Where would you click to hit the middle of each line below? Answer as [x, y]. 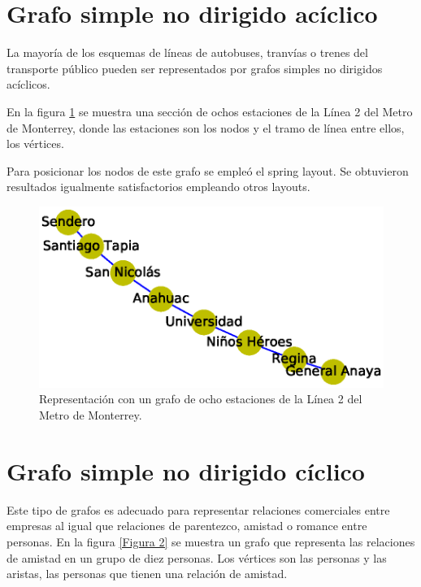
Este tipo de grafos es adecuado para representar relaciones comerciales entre [198, 509]
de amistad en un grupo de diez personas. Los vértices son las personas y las [197, 557]
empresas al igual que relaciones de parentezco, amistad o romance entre [187, 526]
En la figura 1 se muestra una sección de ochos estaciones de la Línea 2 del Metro [210, 111]
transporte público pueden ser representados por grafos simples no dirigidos [195, 68]
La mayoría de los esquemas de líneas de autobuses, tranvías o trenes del [187, 52]
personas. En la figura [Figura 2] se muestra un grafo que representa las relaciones [211, 541]
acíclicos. [28, 84]
